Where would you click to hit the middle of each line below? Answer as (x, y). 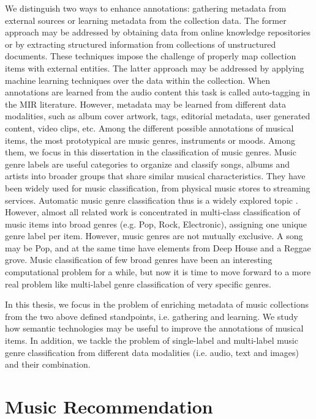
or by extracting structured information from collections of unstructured (141, 44)
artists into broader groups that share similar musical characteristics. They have (155, 176)
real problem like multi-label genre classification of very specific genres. (138, 284)
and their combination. (48, 364)
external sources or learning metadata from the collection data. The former (146, 20)
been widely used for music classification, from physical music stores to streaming (158, 187)
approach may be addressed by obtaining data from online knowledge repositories (158, 32)
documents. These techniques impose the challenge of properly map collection (151, 56)
